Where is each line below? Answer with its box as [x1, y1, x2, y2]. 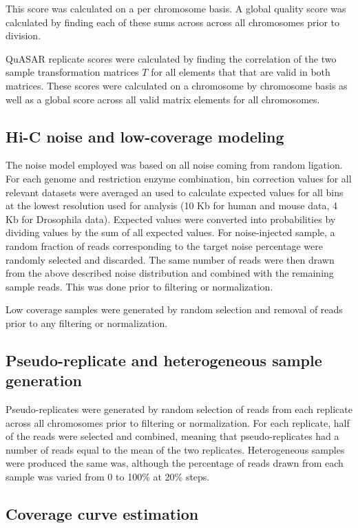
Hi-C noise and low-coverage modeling [6, 125, 284, 147]
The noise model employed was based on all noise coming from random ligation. [6, 158, 343, 172]
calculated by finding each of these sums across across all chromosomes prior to [6, 14, 339, 29]
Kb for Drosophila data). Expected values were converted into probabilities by [6, 211, 336, 226]
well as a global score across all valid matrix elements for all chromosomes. [6, 92, 320, 106]
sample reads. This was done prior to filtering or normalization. [6, 279, 273, 293]
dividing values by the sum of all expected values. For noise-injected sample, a [6, 225, 335, 240]
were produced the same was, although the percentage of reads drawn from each [6, 456, 344, 470]
